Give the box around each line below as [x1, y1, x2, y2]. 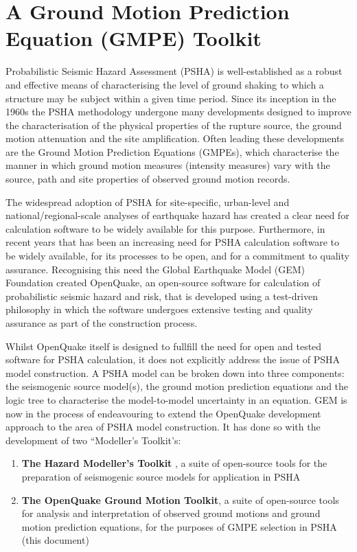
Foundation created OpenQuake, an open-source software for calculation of [5, 275, 321, 290]
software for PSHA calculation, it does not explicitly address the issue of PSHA [5, 352, 341, 367]
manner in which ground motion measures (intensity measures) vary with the [5, 158, 330, 172]
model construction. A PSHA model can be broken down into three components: [5, 365, 345, 380]
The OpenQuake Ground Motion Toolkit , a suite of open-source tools [21, 492, 339, 507]
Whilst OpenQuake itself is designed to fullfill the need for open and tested [5, 338, 322, 353]
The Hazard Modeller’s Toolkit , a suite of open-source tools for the [21, 456, 327, 470]
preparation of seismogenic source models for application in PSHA [21, 469, 301, 483]
